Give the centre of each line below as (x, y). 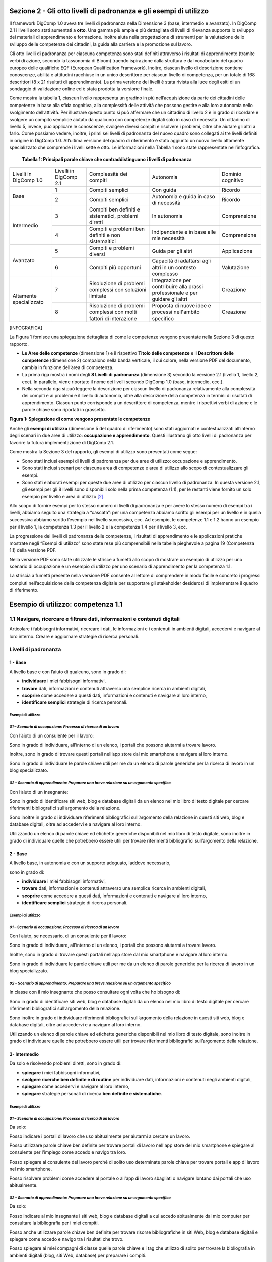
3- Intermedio (24, 1054)
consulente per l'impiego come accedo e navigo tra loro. (68, 1152)
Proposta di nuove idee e (181, 305)
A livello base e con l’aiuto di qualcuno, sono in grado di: (68, 672)
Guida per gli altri (172, 251)
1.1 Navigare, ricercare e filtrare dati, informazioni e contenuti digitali (94, 619)
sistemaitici (102, 241)
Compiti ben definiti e (115, 209)
